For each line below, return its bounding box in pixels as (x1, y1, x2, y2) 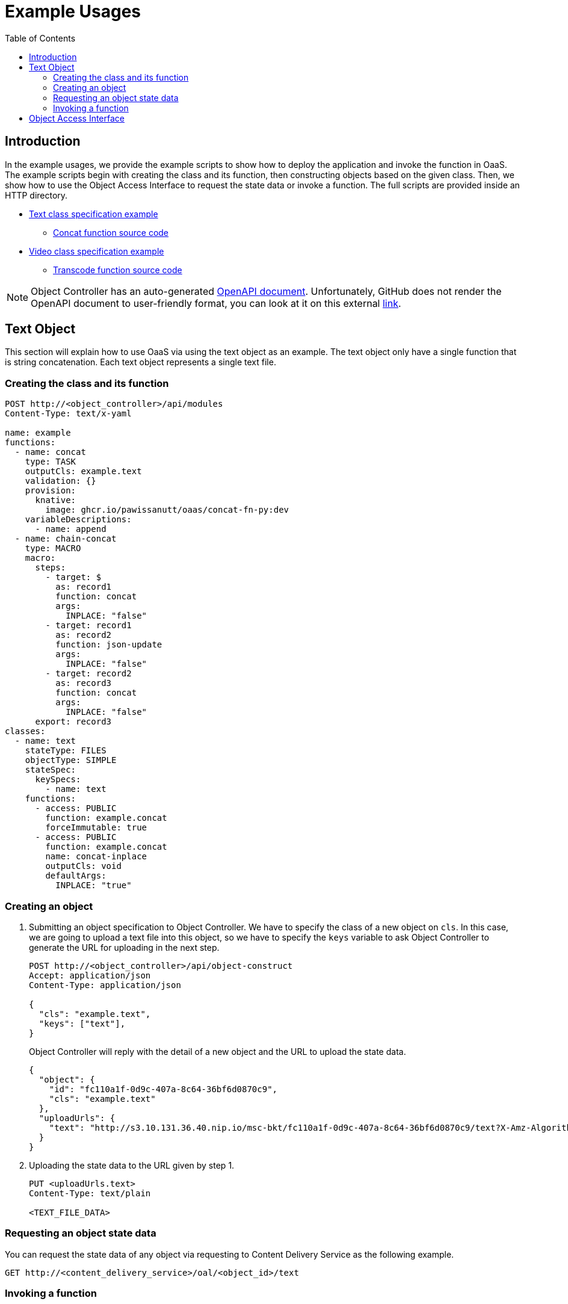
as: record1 (55, 582, 112, 592)
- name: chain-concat (14, 534, 117, 544)
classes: (5, 726, 46, 737)
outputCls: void (45, 861, 122, 871)
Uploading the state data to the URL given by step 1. (29, 1160, 235, 1170)
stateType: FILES (25, 746, 106, 756)
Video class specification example (29, 246, 164, 256)
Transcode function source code (53, 264, 182, 275)
